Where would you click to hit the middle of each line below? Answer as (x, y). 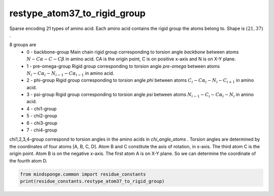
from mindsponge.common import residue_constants (83, 174)
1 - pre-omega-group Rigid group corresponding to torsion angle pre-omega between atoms (123, 66)
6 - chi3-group (42, 123)
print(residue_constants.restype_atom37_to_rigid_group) (92, 181)
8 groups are (23, 45)
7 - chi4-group (42, 130)
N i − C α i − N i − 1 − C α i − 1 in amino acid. (70, 74)
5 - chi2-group (42, 116)
